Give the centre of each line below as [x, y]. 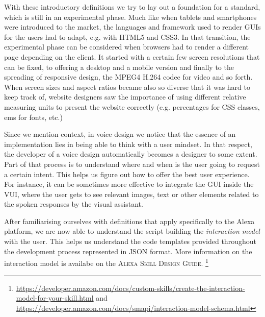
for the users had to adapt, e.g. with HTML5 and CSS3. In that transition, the [127, 36]
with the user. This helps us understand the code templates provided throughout [130, 241]
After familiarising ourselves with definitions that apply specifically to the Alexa [129, 221]
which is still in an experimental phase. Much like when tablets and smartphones [130, 17]
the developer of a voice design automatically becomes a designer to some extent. [131, 154]
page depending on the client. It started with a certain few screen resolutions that [132, 56]
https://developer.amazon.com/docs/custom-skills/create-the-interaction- [130, 288]
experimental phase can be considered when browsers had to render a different [127, 47]
